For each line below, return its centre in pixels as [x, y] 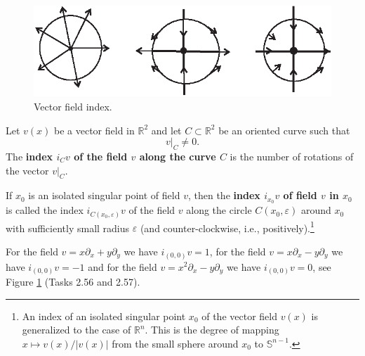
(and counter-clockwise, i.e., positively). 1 [227, 227]
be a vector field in [94, 130]
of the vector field [239, 316]
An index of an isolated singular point [104, 316]
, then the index [224, 195]
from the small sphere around [175, 343]
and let [166, 130]
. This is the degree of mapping [212, 330]
